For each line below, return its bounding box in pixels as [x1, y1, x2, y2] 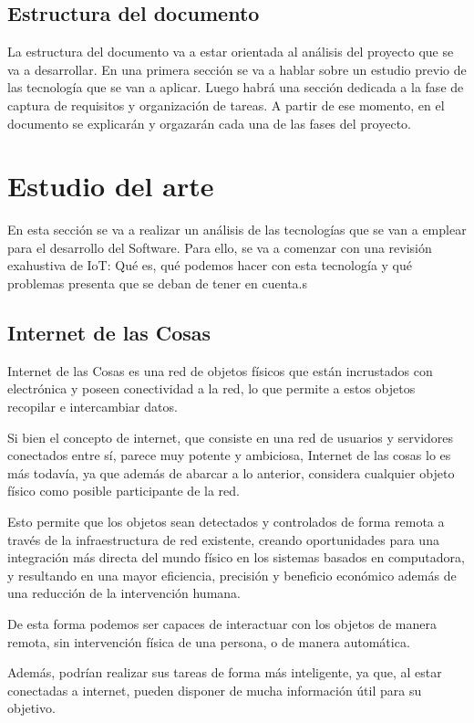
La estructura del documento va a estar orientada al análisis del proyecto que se [7, 42, 454, 61]
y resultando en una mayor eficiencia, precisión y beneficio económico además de [7, 565, 457, 584]
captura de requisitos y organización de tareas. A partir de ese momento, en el [7, 95, 445, 114]
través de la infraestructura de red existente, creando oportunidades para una [7, 529, 439, 549]
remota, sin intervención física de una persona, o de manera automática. [7, 632, 410, 651]
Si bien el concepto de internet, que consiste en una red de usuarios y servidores [7, 427, 454, 446]
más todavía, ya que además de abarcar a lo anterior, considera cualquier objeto [7, 463, 455, 482]
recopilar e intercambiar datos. [7, 397, 178, 416]
